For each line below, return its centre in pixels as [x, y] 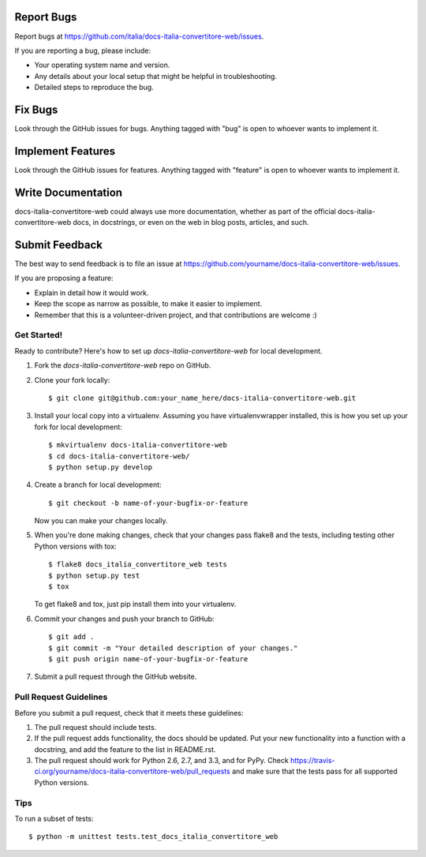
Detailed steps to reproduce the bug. [94, 88]
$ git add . [71, 637]
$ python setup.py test [94, 575]
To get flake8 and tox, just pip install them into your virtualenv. [135, 604]
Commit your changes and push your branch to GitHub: [124, 619]
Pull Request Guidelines [61, 697]
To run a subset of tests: [54, 819]
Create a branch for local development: [98, 485]
